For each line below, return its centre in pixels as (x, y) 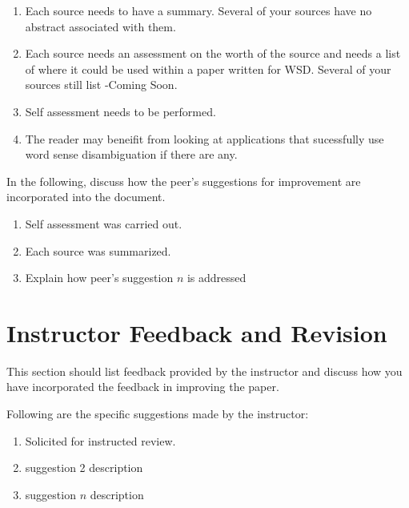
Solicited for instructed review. (100, 440)
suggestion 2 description (84, 468)
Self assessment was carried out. (104, 223)
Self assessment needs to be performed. (120, 111)
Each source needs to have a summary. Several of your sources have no (198, 10)
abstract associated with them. (100, 26)
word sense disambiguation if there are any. (131, 154)
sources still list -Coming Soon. (101, 85)
